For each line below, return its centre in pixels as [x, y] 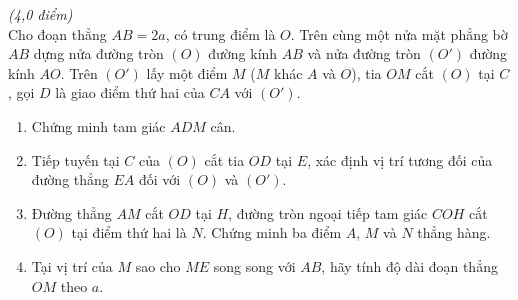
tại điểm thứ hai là [129, 232]
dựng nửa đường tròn [98, 53]
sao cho [158, 265]
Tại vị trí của [72, 265]
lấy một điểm [187, 72]
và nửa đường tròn [364, 53]
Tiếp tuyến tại [75, 159]
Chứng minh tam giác [98, 125]
